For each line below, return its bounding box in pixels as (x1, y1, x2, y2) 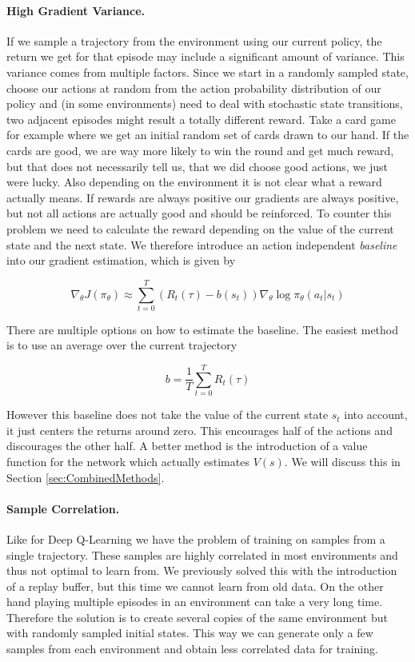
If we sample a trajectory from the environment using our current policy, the (6, 32, 382, 49)
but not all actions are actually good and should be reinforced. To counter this (6, 205, 392, 221)
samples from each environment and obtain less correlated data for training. (6, 640, 378, 657)
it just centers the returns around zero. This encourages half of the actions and (6, 421, 393, 438)
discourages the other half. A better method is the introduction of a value (6, 437, 368, 454)
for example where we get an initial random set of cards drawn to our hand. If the (6, 126, 409, 143)
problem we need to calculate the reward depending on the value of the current (6, 220, 394, 237)
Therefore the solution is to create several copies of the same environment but (6, 608, 388, 625)
